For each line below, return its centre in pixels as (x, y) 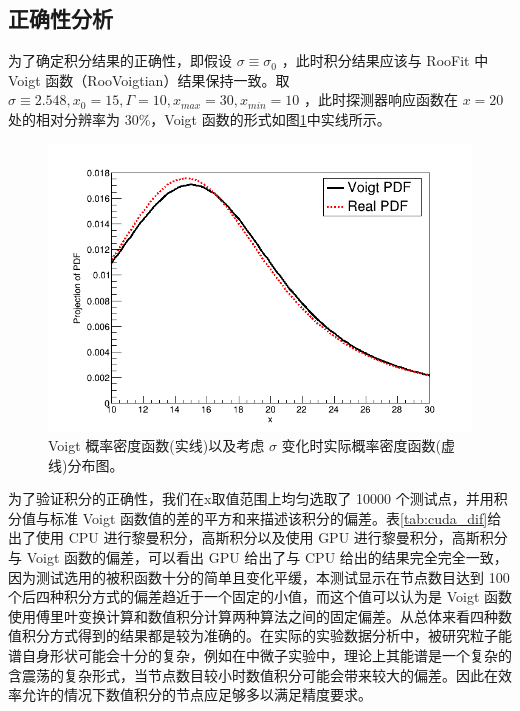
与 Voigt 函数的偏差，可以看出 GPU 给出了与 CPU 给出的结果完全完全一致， (258, 557)
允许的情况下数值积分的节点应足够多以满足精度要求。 (196, 694)
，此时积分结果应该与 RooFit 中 (385, 60)
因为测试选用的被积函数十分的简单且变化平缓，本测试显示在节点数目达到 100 (259, 576)
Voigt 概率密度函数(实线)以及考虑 (156, 445)
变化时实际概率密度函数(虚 (368, 445)
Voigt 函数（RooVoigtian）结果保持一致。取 (149, 79)
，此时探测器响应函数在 (381, 99)
